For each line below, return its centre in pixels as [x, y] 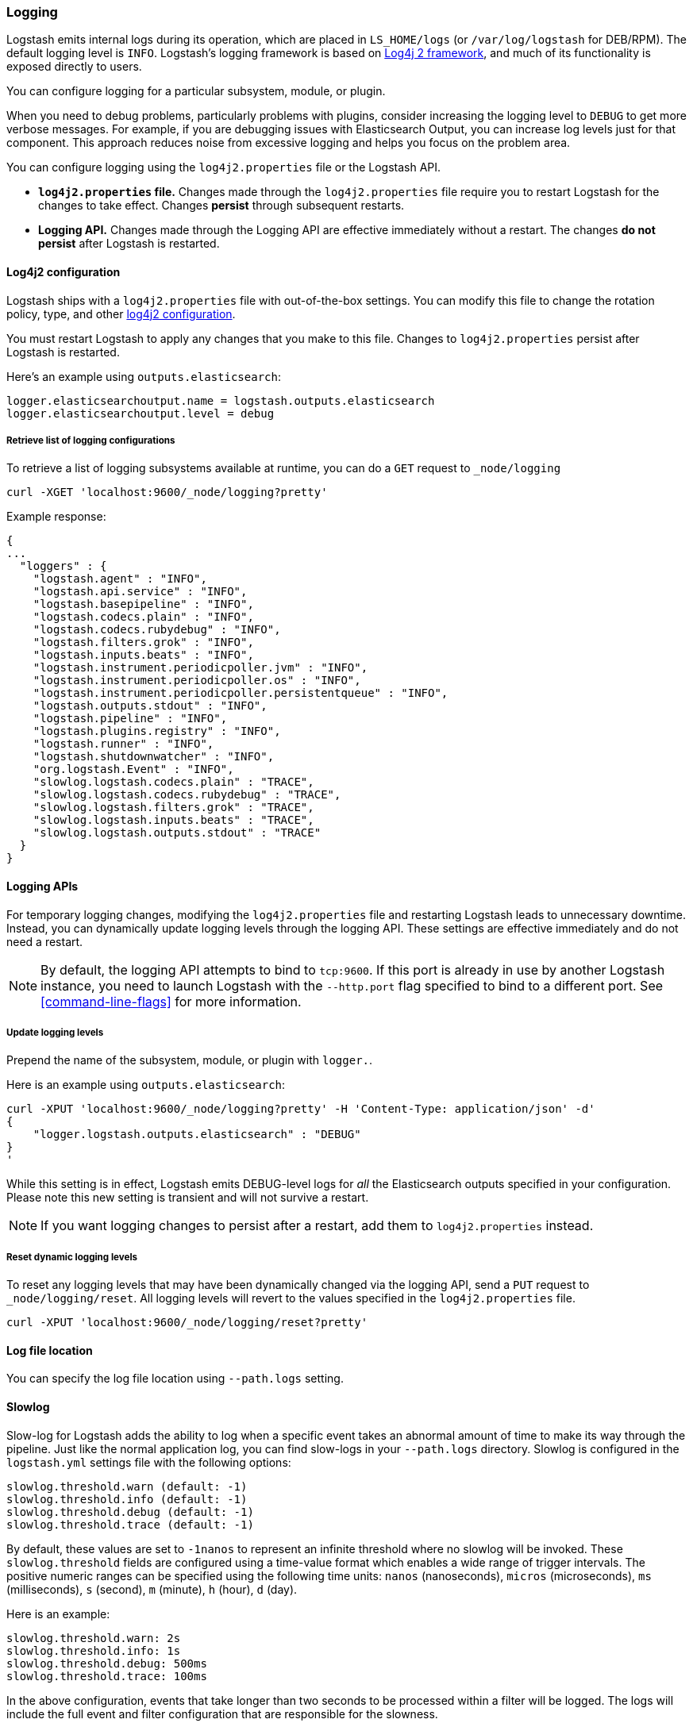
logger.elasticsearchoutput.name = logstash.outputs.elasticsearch [221, 400]
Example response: [56, 517]
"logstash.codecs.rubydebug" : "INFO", [157, 630]
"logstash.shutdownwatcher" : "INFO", [154, 757]
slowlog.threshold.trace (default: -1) [130, 1524]
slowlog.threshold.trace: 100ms [107, 1676]
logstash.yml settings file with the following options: [149, 1462]
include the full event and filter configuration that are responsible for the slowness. [222, 1714]
